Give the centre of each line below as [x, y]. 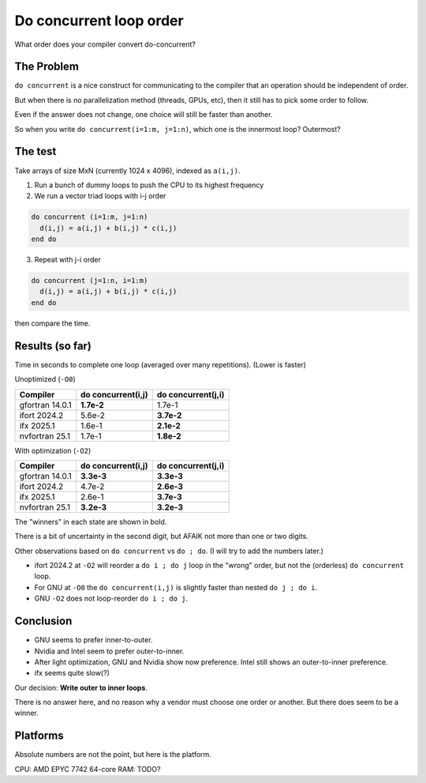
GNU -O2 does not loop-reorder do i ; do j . [111, 599]
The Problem [47, 67]
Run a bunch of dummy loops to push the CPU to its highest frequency [149, 185]
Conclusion [43, 621]
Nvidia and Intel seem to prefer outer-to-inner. [109, 651]
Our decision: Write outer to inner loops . [81, 687]
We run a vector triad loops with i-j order [100, 196]
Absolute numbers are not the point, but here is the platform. [113, 755]
